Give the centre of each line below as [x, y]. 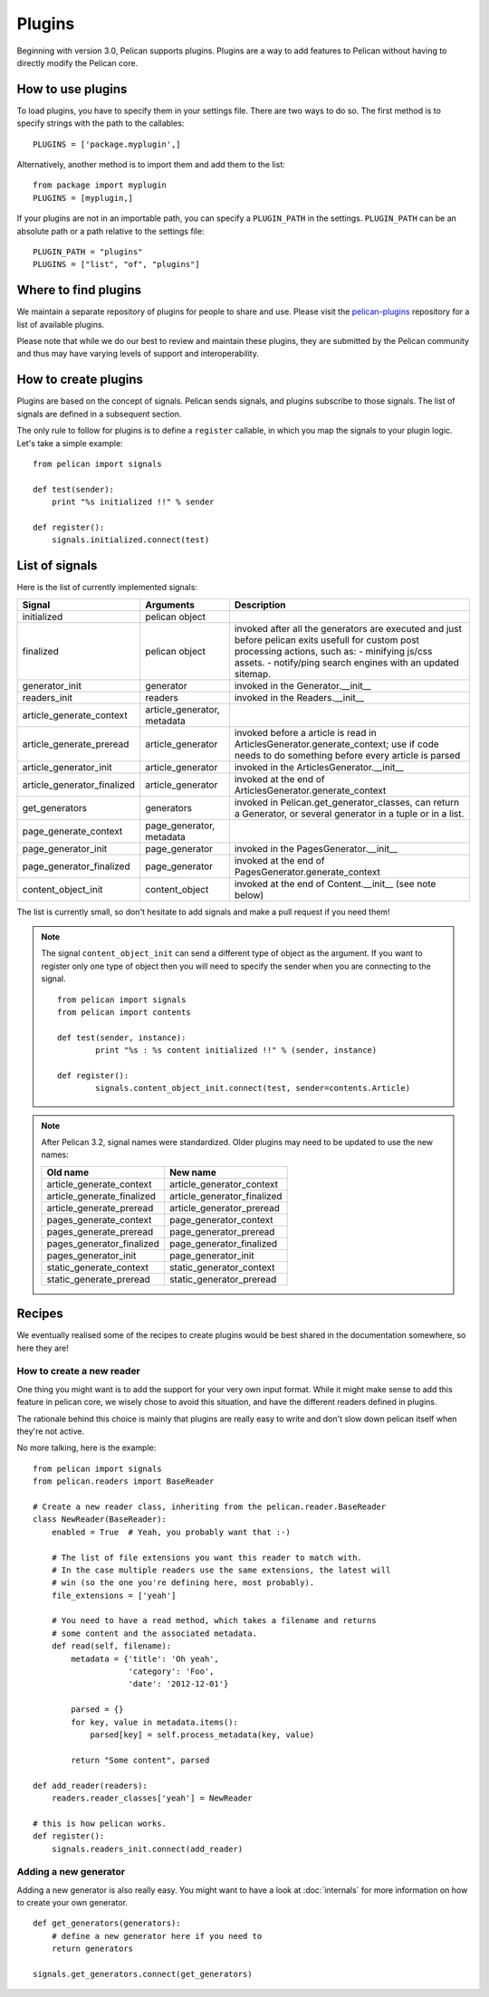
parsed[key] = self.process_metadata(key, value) [202, 1735]
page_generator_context [221, 1219]
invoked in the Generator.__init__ [302, 685]
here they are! [43, 1348]
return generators [92, 1949]
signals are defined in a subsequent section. [99, 414]
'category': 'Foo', [171, 1672]
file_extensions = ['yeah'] [114, 1595]
